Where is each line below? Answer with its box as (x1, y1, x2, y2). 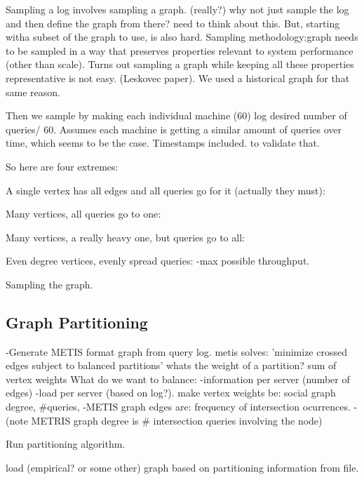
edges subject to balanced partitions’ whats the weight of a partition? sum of (6, 358, 337, 373)
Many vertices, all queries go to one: (6, 206, 161, 221)
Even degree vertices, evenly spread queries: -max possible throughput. (6, 253, 310, 268)
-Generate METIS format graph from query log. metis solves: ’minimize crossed (6, 344, 347, 359)
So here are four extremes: (6, 159, 119, 173)
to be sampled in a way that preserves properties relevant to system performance (6, 43, 353, 58)
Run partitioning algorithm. (6, 436, 126, 451)
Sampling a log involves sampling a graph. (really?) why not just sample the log (6, 2, 349, 16)
